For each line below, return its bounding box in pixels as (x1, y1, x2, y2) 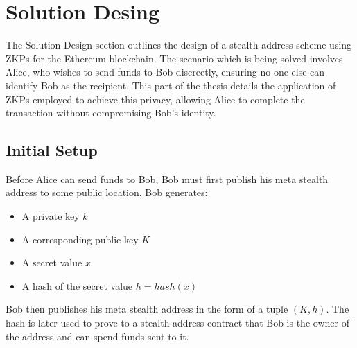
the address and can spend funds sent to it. (6, 329, 189, 343)
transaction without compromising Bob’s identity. (6, 105, 216, 120)
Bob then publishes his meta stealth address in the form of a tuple (6, 302, 288, 316)
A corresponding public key (21, 232, 139, 246)
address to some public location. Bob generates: (6, 185, 208, 200)
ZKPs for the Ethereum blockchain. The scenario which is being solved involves (6, 51, 343, 65)
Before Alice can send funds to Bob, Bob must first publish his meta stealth (6, 171, 329, 186)
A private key (21, 209, 80, 223)
